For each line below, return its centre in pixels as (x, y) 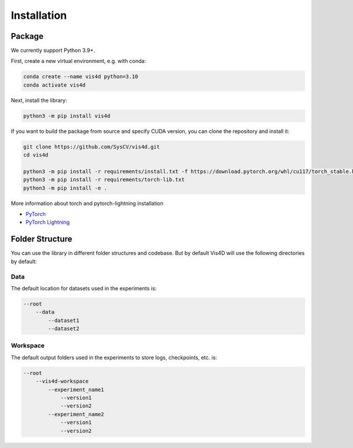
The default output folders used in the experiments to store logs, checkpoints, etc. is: (114, 357)
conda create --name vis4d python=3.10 (81, 77)
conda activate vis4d (54, 85)
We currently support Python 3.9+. (53, 51)
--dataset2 (64, 329)
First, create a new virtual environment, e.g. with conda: (79, 61)
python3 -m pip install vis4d (67, 116)
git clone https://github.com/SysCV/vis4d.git (91, 147)
